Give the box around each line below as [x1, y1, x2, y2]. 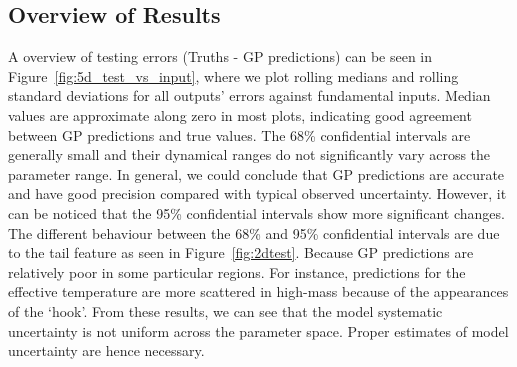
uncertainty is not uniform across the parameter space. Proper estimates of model [8, 320, 509, 341]
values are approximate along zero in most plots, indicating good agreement [8, 104, 472, 125]
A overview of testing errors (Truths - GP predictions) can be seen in [8, 46, 433, 67]
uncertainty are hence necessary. [8, 340, 205, 361]
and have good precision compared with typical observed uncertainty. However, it [8, 183, 507, 204]
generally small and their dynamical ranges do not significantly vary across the [8, 144, 491, 165]
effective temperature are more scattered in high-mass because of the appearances [8, 281, 509, 302]
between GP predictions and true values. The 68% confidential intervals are [8, 124, 471, 145]
